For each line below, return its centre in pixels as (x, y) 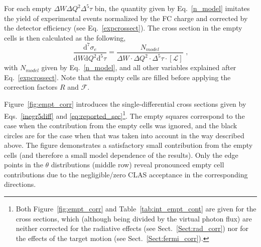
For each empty (28, 8)
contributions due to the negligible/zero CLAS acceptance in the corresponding (126, 174)
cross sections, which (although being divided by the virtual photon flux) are (134, 218)
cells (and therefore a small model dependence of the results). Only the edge (121, 155)
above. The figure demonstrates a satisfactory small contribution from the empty (128, 145)
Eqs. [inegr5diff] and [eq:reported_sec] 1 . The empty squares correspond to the (124, 115)
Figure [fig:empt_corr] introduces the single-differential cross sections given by (125, 104)
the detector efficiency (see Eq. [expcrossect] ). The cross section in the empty (123, 28)
